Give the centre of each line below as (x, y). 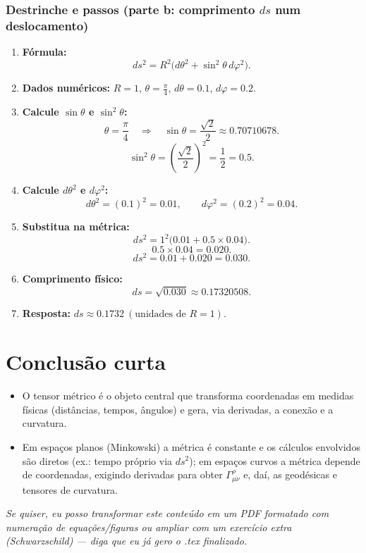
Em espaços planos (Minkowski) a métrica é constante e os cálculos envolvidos (191, 446)
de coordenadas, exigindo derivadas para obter (122, 474)
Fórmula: (44, 52)
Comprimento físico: (72, 279)
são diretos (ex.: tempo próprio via (97, 460)
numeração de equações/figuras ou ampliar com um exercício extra (149, 527)
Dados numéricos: (66, 88)
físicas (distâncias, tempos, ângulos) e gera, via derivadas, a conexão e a (178, 409)
